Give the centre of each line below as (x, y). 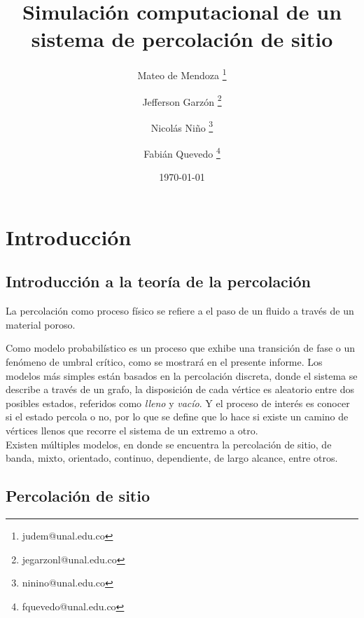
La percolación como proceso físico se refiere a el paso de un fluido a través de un (180, 311)
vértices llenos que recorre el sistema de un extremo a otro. (132, 431)
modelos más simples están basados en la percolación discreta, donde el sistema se (182, 375)
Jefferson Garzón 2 (182, 100)
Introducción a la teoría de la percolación (159, 281)
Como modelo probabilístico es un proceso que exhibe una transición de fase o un (181, 348)
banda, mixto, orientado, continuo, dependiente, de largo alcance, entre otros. (172, 458)
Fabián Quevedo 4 (182, 152)
